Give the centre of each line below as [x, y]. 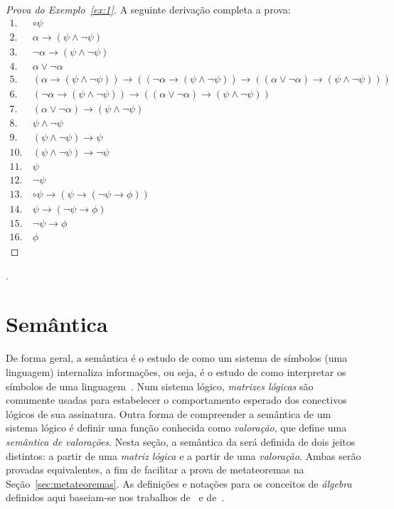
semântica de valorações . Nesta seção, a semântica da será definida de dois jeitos [181, 441]
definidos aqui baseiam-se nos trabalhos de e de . [115, 497]
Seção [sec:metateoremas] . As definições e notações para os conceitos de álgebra [179, 483]
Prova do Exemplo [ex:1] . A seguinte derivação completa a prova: [148, 9]
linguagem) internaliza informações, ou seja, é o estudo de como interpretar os [176, 372]
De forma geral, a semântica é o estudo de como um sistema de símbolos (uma [177, 358]
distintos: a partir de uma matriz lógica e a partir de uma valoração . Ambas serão [183, 455]
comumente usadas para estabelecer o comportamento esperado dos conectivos [176, 400]
